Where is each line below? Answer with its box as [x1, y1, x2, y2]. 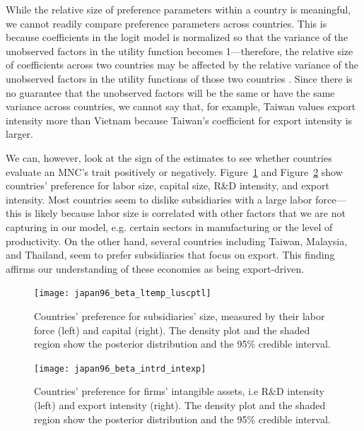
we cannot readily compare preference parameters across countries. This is [6, 16, 327, 30]
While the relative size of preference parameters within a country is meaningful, [6, 2, 351, 16]
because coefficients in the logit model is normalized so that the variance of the [6, 30, 348, 45]
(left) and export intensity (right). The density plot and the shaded [34, 397, 326, 412]
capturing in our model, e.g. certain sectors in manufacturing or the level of [6, 219, 333, 234]
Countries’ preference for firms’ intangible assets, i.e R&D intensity [34, 384, 324, 398]
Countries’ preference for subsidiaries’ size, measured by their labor [34, 308, 325, 323]
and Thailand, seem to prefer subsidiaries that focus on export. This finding [6, 247, 335, 262]
